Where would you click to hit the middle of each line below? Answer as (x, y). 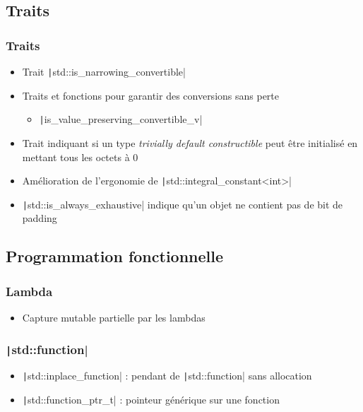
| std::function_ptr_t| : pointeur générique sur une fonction (151, 400)
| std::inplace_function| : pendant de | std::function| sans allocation (167, 376)
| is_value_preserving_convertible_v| (121, 119)
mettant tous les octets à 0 (80, 157)
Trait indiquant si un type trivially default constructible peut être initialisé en (190, 142)
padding (40, 218)
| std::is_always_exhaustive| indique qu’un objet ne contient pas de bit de (183, 204)
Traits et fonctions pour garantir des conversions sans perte (151, 95)
